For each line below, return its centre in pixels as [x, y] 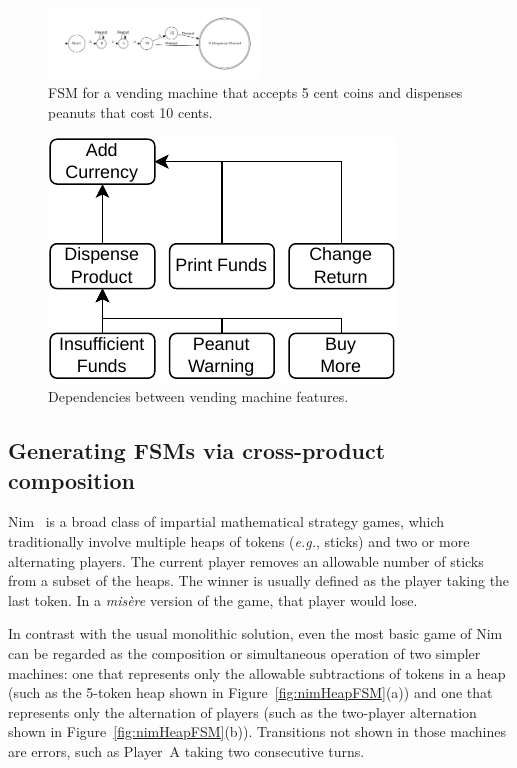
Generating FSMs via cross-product [197, 450]
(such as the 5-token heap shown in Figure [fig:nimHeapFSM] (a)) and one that [250, 692]
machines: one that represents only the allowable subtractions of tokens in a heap [257, 672]
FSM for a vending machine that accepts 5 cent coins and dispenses [255, 92]
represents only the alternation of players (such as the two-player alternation [242, 711]
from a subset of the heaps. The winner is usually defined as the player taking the [259, 580]
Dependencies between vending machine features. [198, 396]
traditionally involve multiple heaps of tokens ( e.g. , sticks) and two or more [239, 540]
